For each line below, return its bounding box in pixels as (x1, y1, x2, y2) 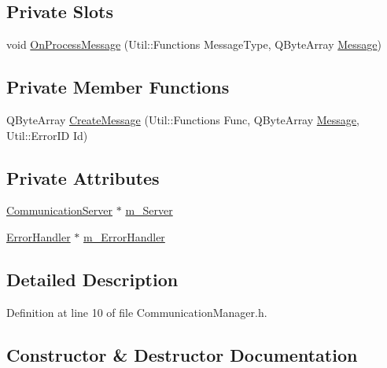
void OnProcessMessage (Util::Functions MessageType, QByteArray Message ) (6, 36, 382, 53)
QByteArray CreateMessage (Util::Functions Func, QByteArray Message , (6, 112, 359, 127)
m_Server (125, 202, 173, 219)
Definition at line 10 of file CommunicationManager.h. (6, 304, 267, 320)
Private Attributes (6, 165, 160, 190)
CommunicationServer (6, 202, 113, 219)
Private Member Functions (6, 75, 230, 99)
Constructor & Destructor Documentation (6, 342, 358, 366)
